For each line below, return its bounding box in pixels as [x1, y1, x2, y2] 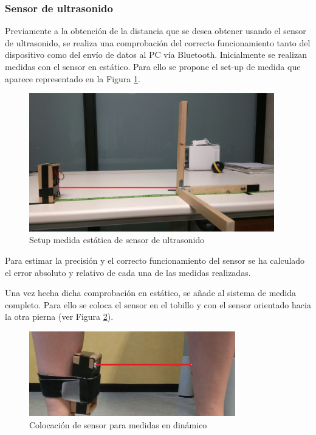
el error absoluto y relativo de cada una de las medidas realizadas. [5, 266, 251, 278]
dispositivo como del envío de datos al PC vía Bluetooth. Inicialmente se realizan [5, 48, 307, 61]
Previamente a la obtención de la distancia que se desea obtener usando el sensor [5, 24, 306, 37]
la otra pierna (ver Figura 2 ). [5, 310, 114, 323]
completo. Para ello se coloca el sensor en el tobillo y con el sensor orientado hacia [5, 298, 311, 311]
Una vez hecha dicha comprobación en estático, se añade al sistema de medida [5, 286, 296, 299]
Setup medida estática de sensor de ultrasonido [29, 233, 205, 246]
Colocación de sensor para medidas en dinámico [29, 418, 207, 431]
